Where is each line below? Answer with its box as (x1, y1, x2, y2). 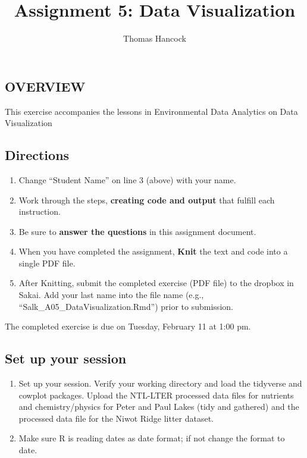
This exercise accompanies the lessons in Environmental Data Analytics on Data (5, 105, 298, 117)
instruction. (18, 205, 61, 218)
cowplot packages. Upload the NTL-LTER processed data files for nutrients (18, 388, 294, 401)
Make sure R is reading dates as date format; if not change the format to (18, 432, 285, 444)
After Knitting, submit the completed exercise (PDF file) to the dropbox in (18, 277, 294, 289)
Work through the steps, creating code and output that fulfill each (18, 193, 275, 206)
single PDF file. (18, 256, 76, 269)
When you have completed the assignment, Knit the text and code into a (18, 245, 288, 258)
